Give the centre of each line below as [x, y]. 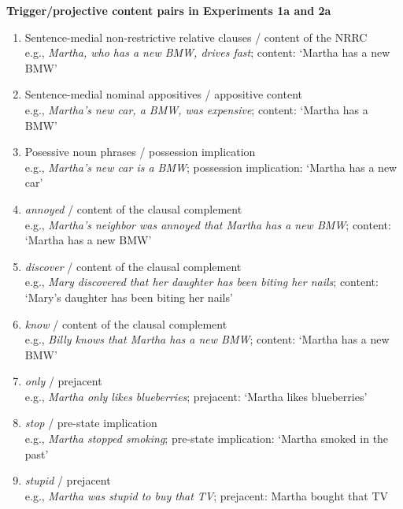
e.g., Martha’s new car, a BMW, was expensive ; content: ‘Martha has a [196, 109]
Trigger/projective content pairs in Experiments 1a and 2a [169, 10]
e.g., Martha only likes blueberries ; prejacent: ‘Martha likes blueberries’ [196, 396]
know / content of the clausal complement [126, 323]
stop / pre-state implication [91, 423]
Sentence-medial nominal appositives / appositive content [163, 94]
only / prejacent [63, 381]
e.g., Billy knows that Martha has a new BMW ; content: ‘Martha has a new [207, 339]
